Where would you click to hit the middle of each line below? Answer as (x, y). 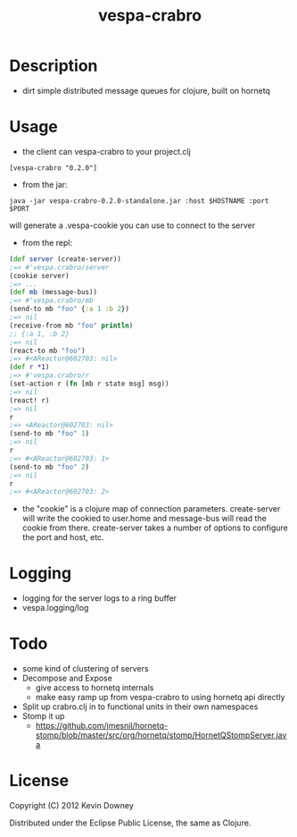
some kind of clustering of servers (85, 669)
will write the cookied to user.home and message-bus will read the (144, 519)
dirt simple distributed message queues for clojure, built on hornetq (146, 90)
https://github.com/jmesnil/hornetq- (101, 726)
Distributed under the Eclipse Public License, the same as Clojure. (130, 823)
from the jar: (45, 184)
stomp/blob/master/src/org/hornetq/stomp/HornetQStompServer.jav (161, 735)
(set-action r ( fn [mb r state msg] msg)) (89, 384)
